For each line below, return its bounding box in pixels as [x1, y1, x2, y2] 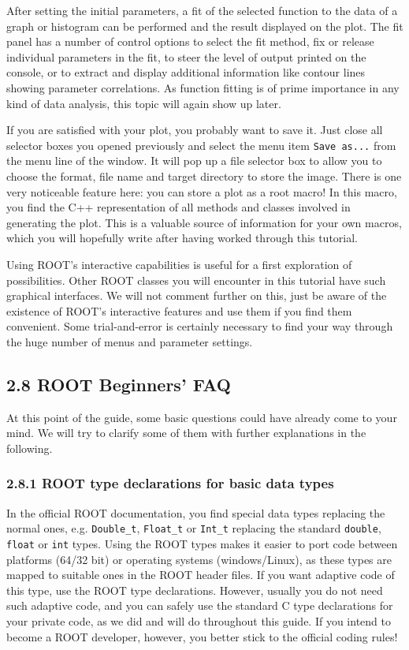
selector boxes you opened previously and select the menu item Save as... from [6, 136, 396, 153]
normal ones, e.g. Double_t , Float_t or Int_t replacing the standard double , [6, 520, 381, 536]
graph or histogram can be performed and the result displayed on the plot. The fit [6, 17, 403, 34]
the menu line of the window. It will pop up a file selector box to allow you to [6, 152, 382, 169]
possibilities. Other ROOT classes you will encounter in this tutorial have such [6, 271, 386, 288]
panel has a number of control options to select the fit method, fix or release [6, 33, 374, 50]
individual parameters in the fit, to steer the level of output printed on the [6, 48, 366, 65]
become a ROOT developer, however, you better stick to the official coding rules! [6, 628, 398, 644]
